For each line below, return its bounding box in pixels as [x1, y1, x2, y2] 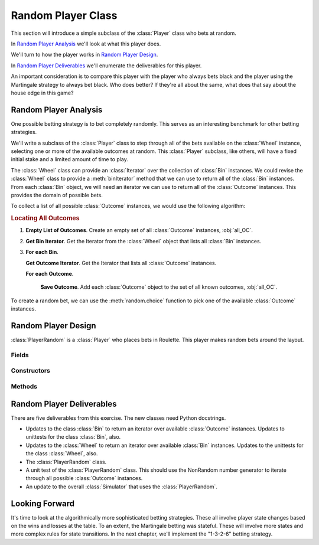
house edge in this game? [11, 89, 74, 96]
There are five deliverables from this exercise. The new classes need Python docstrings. [11, 414, 226, 422]
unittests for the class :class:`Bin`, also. [25, 433, 121, 440]
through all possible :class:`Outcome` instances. [25, 475, 143, 482]
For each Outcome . [25, 270, 74, 277]
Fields [11, 351, 29, 359]
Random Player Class [11, 9, 118, 22]
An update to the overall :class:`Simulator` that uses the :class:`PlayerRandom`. [25, 483, 218, 490]
